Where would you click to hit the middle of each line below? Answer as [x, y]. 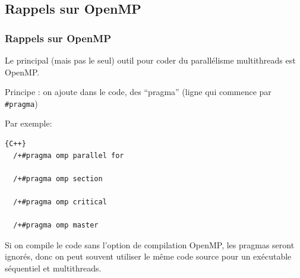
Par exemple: [29, 123]
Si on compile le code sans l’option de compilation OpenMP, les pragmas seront [150, 244]
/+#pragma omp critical [60, 202]
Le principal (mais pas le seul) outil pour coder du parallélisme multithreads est [150, 60]
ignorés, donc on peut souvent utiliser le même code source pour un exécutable [148, 256]
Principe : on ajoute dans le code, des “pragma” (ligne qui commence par [138, 92]
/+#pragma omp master [56, 225]
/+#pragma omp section [58, 179]
